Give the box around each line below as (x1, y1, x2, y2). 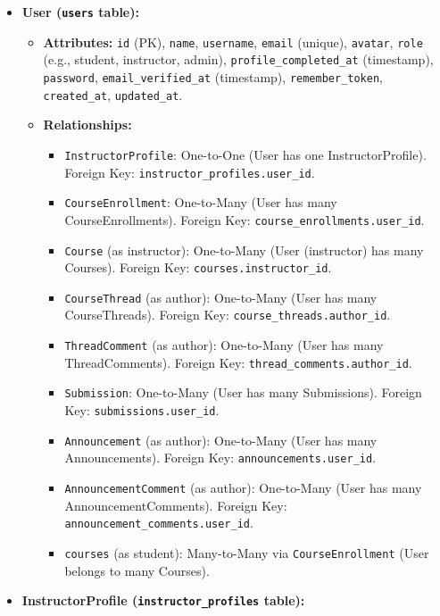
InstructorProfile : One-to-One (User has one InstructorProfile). (64, 145, 427, 163)
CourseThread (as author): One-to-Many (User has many (64, 287, 378, 306)
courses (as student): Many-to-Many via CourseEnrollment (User (64, 543, 429, 562)
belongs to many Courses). (64, 561, 210, 579)
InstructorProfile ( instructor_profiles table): (21, 591, 305, 610)
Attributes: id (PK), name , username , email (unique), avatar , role (43, 32, 423, 51)
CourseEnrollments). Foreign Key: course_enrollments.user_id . (64, 210, 425, 229)
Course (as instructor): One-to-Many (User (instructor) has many (64, 240, 424, 259)
